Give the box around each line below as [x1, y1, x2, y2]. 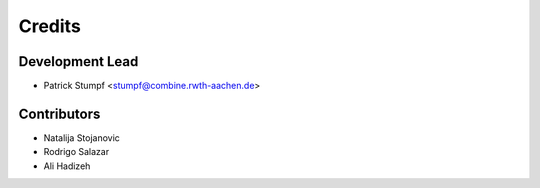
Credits [18, 15, 82, 37]
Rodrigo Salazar [43, 146, 110, 158]
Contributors [18, 105, 101, 122]
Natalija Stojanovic [43, 131, 120, 144]
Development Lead [18, 53, 139, 70]
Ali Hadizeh [43, 160, 91, 172]
